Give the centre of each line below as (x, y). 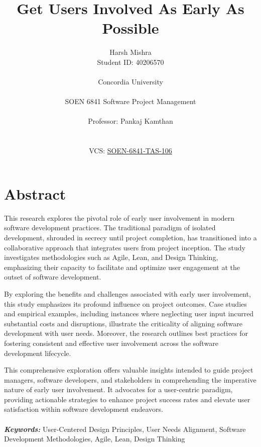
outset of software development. (53, 277)
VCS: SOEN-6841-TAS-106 (130, 151)
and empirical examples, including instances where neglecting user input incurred (129, 314)
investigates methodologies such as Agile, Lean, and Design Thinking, (111, 257)
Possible (130, 28)
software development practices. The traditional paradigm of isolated (110, 228)
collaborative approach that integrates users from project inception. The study (125, 247)
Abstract (35, 193)
